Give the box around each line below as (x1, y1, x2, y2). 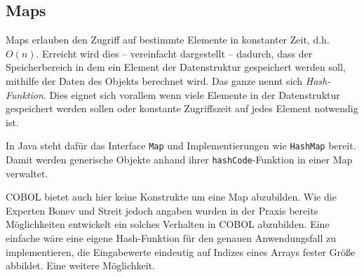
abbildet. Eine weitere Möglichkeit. (6, 258, 155, 273)
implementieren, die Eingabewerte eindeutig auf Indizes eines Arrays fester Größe (6, 244, 356, 259)
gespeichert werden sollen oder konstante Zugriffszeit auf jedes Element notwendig (6, 101, 358, 116)
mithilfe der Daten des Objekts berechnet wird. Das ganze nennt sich (6, 73, 303, 88)
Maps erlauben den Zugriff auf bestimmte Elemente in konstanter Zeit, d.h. (6, 32, 330, 47)
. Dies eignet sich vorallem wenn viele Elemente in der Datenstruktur (43, 87, 340, 102)
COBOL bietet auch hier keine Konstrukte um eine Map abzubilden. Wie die (6, 189, 337, 204)
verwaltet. (6, 165, 48, 180)
